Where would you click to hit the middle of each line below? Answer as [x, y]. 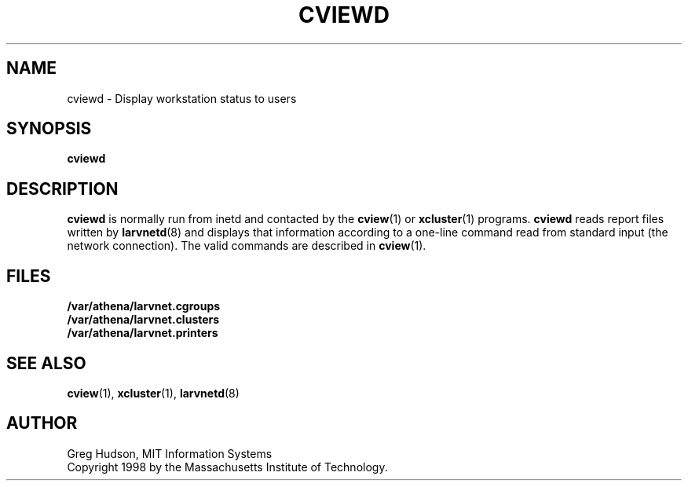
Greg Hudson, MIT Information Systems [170, 453]
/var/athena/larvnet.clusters [143, 320]
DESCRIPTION [62, 189]
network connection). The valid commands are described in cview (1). [247, 246]
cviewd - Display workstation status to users [182, 98]
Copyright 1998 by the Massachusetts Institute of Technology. [227, 467]
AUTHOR [42, 423]
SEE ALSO [46, 363]
